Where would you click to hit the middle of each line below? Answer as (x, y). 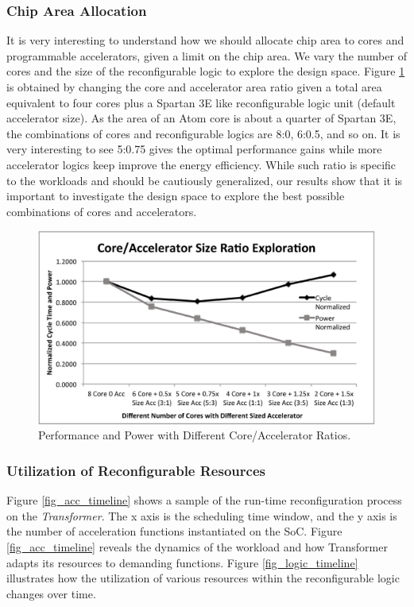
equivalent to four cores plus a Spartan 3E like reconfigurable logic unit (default (201, 102)
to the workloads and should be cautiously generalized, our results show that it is (205, 180)
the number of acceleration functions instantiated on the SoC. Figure (174, 531)
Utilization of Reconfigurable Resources (136, 470)
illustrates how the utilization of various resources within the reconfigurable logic (203, 578)
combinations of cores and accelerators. (102, 211)
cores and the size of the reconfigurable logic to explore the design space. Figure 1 (206, 71)
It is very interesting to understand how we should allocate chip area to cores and (205, 40)
